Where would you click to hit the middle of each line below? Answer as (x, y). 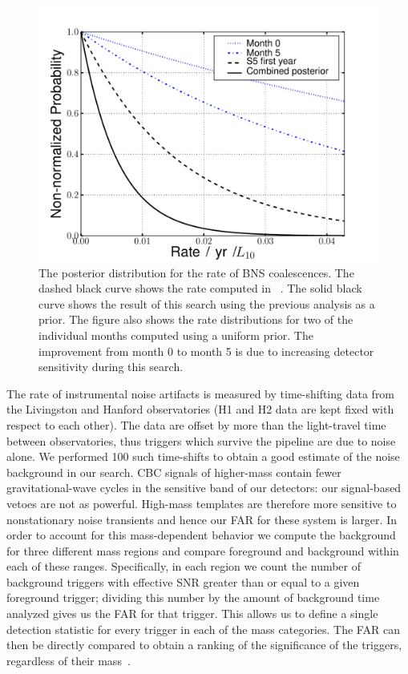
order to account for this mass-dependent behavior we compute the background (201, 535)
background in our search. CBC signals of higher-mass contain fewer (174, 472)
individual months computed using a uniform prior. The (176, 335)
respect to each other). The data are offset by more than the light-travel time (196, 424)
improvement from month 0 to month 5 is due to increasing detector (206, 351)
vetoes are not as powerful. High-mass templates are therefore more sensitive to (202, 503)
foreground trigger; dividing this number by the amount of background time (193, 597)
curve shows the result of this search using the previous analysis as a (207, 303)
